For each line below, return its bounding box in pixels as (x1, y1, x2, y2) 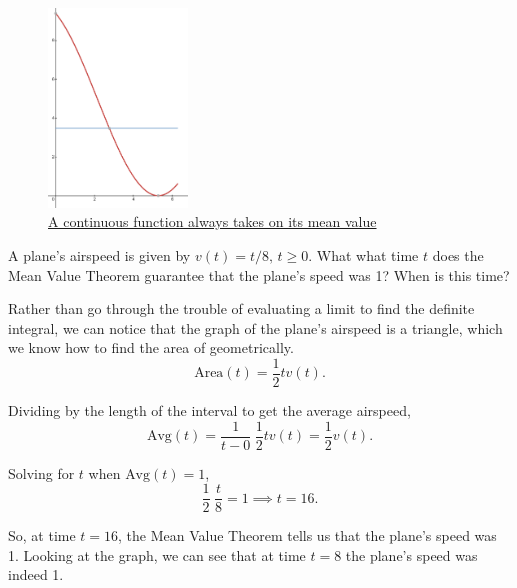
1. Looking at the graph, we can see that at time (8, 544, 306, 565)
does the (432, 244, 484, 265)
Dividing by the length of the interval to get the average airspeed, (8, 399, 411, 420)
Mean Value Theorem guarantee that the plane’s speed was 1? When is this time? (8, 264, 510, 285)
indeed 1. (8, 564, 64, 585)
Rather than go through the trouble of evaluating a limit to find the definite (8, 298, 475, 319)
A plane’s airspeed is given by (8, 244, 191, 265)
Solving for (8, 462, 75, 483)
